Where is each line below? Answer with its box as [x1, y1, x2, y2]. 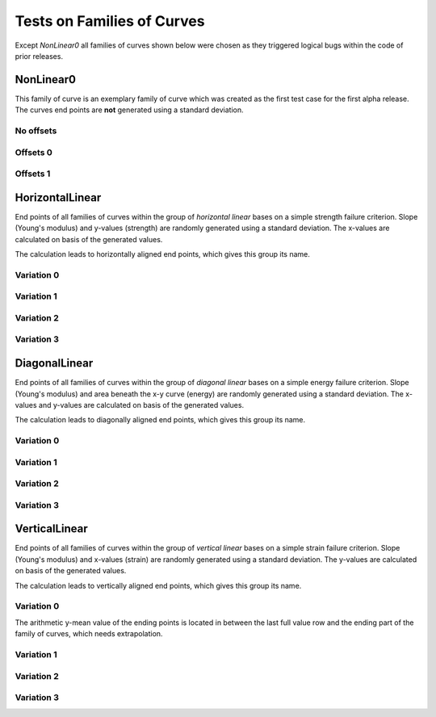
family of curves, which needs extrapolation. [15, 629, 163, 639]
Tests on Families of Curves [15, 12, 205, 30]
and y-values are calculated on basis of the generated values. [38, 400, 245, 409]
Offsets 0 [15, 146, 52, 157]
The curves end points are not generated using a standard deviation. [15, 105, 244, 115]
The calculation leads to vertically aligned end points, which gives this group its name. [15, 581, 302, 590]
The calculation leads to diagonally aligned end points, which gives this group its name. [15, 415, 306, 425]
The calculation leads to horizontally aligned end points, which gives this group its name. [15, 249, 311, 258]
